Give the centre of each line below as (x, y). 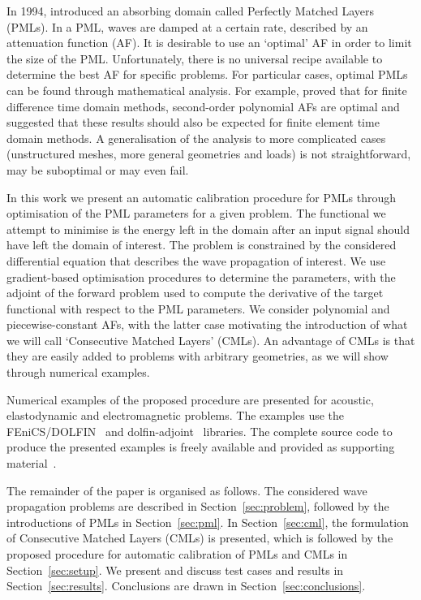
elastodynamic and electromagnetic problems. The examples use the (176, 415)
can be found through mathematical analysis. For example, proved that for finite (207, 90)
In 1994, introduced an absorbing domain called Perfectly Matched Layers (191, 11)
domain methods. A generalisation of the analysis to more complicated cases (196, 138)
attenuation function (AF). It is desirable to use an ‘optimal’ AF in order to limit (209, 43)
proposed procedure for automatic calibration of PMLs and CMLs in (177, 554)
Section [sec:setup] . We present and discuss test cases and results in (175, 570)
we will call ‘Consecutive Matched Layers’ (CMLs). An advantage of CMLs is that (211, 340)
